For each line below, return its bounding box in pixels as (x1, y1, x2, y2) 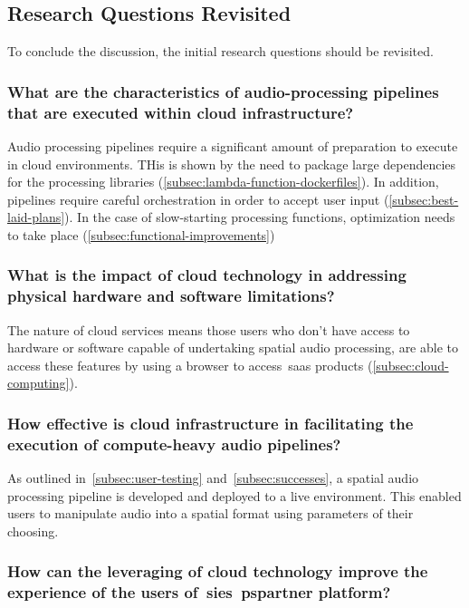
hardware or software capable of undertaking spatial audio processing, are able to (7, 338, 458, 357)
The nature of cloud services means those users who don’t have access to (7, 320, 410, 339)
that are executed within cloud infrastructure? (7, 101, 354, 123)
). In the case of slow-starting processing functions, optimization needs (64, 207, 455, 227)
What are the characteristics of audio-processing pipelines (7, 80, 439, 102)
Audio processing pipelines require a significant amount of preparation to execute (7, 136, 458, 155)
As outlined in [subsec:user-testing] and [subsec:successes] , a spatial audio (7, 468, 419, 487)
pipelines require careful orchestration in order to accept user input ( (7, 189, 389, 208)
